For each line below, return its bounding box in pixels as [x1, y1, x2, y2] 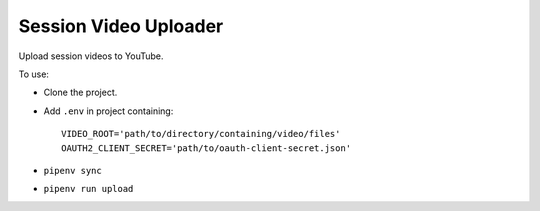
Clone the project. [43, 86, 118, 99]
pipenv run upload [43, 183, 134, 195]
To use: [18, 68, 50, 80]
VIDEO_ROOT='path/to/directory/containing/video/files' [61, 128, 341, 140]
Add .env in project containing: [43, 105, 174, 117]
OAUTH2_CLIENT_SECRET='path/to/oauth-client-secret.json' [61, 142, 352, 154]
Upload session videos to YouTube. [18, 50, 164, 62]
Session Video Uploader [18, 15, 224, 37]
